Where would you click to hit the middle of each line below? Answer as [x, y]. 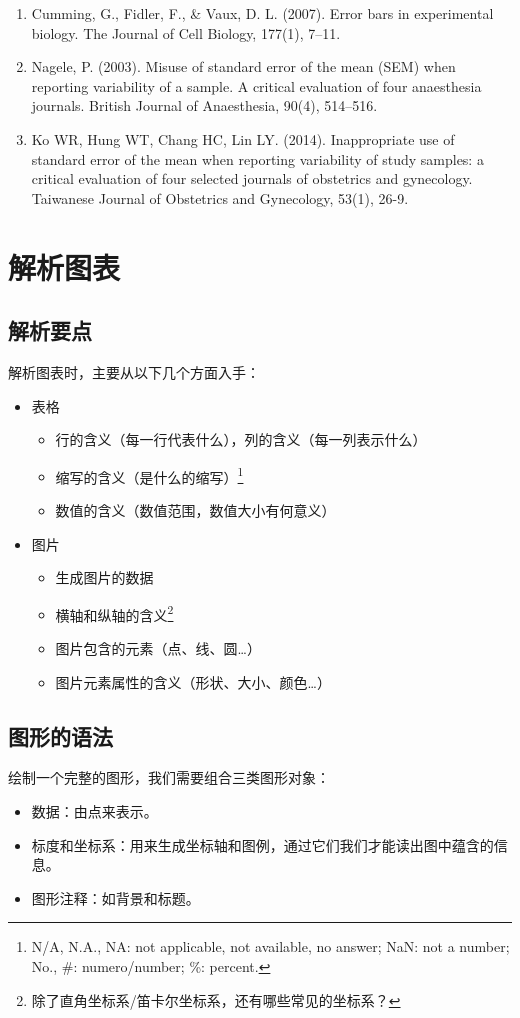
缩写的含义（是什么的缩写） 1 [149, 475]
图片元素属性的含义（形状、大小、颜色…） [193, 681]
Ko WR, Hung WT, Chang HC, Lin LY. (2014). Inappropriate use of [243, 138]
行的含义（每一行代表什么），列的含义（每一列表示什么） [241, 439]
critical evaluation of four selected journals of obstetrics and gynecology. [252, 178]
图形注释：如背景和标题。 [115, 897]
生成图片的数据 [104, 577]
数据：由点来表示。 [94, 810]
